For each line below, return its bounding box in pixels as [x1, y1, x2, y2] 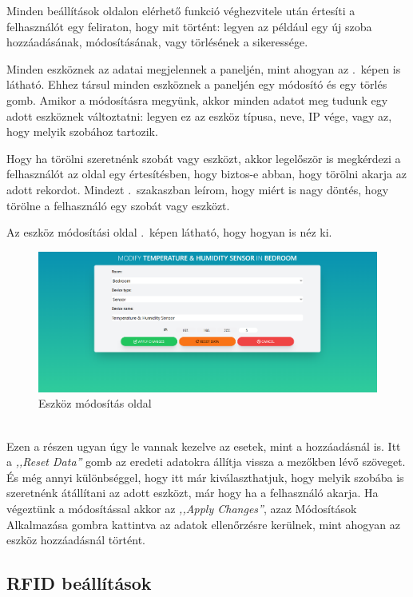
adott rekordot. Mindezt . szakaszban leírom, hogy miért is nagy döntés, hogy [6, 181, 389, 197]
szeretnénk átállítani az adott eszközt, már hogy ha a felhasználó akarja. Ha [6, 484, 379, 501]
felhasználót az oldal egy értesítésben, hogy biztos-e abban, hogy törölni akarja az [6, 165, 407, 182]
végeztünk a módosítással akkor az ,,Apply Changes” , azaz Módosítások [6, 500, 357, 517]
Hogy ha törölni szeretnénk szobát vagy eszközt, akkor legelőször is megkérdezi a [6, 149, 401, 166]
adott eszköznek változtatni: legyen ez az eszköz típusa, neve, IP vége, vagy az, [6, 107, 392, 124]
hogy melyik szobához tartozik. [6, 123, 158, 140]
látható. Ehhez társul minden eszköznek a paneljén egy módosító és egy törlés [6, 76, 387, 93]
